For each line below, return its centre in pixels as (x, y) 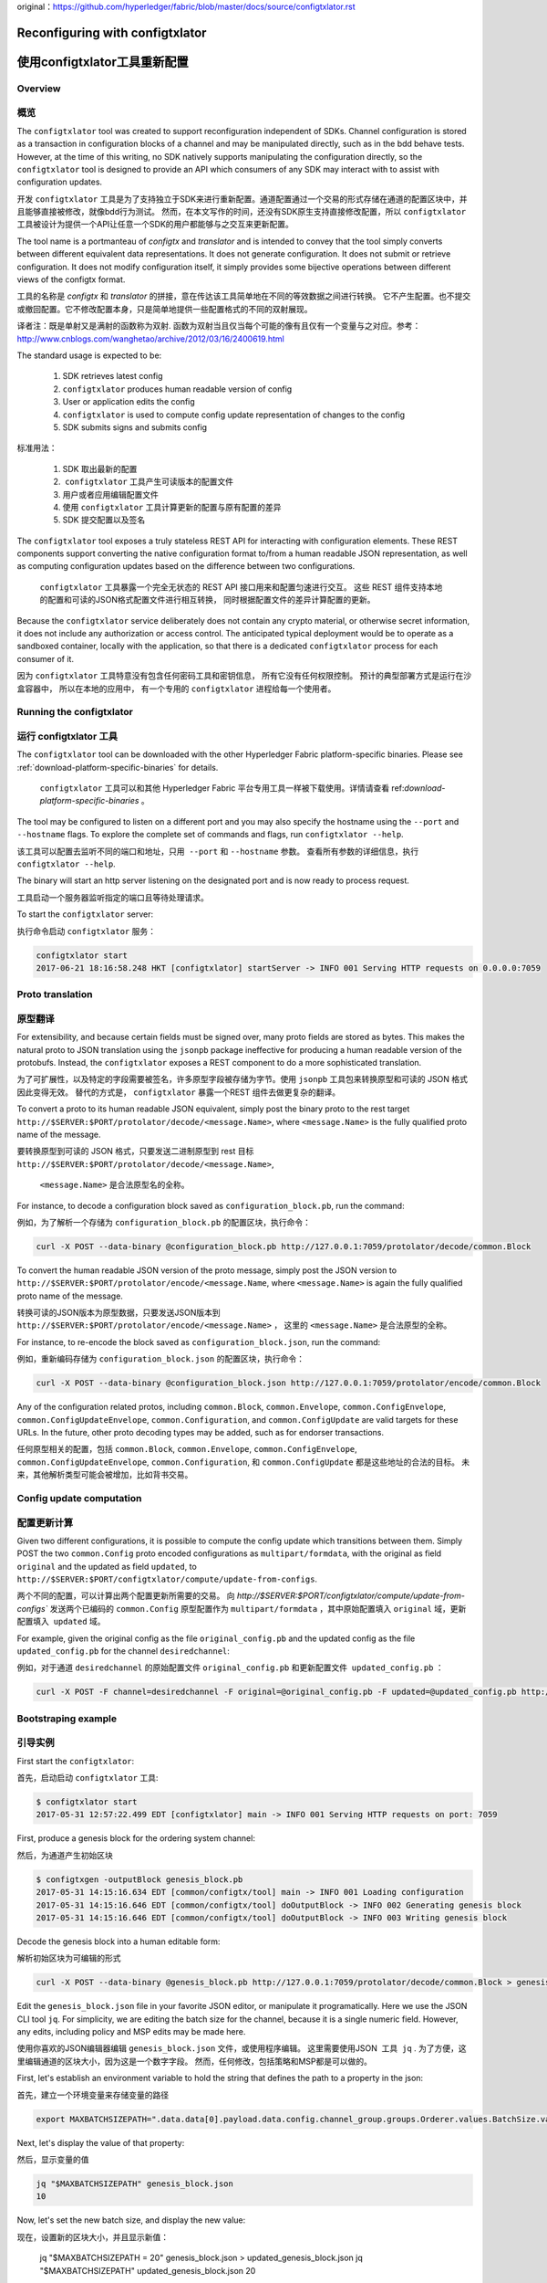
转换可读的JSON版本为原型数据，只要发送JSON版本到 (119, 1313)
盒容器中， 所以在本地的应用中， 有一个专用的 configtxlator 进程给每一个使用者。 (176, 689)
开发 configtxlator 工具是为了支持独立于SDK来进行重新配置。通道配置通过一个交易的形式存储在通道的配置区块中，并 (242, 199)
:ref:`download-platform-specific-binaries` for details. (118, 767)
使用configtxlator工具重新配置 (103, 62)
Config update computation (79, 1498)
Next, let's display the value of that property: (101, 2142)
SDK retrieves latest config (113, 376)
